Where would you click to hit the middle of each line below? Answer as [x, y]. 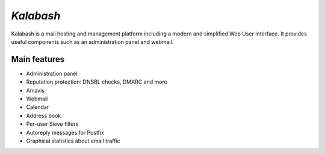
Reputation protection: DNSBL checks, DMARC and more [97, 82]
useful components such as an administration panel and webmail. [92, 42]
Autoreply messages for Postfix [65, 132]
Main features [38, 59]
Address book [44, 115]
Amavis [36, 90]
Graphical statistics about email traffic [73, 141]
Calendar [38, 107]
